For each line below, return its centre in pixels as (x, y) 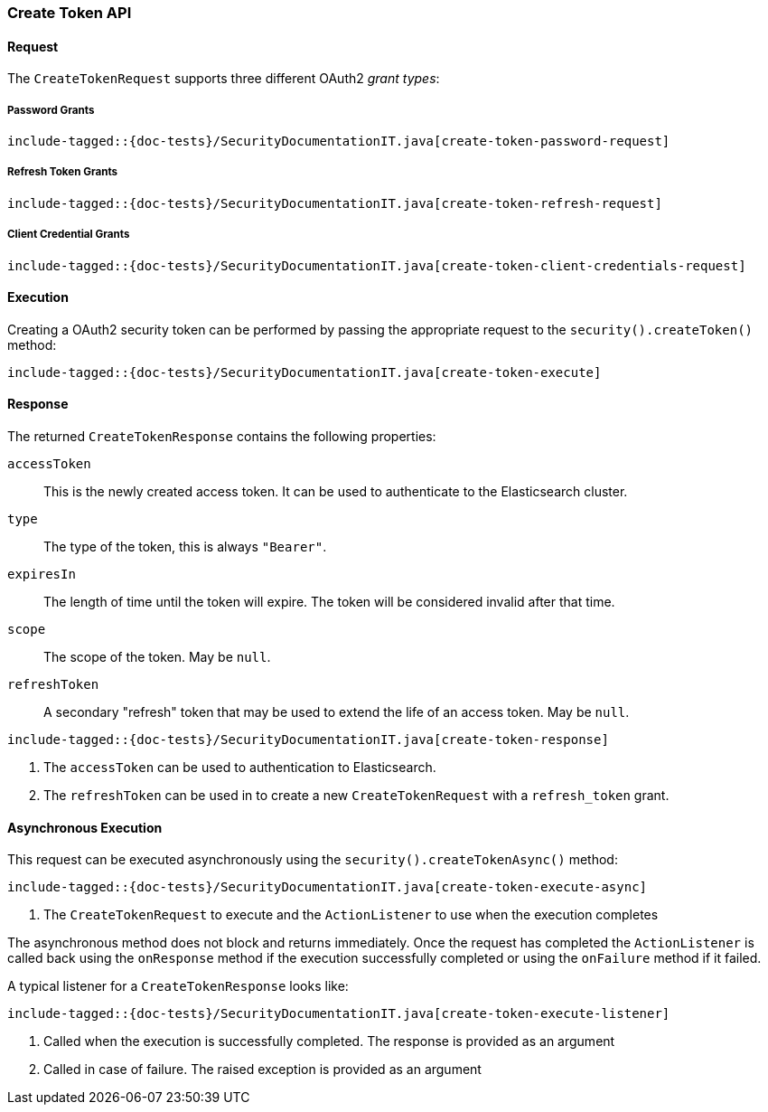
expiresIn (42, 574)
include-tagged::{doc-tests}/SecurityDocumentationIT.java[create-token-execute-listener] (339, 1014)
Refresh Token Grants (63, 172)
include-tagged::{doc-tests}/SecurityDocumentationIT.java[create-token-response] (308, 740)
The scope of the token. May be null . (157, 657)
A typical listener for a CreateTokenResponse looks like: (178, 986)
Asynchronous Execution (85, 827)
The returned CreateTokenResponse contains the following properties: (222, 436)
